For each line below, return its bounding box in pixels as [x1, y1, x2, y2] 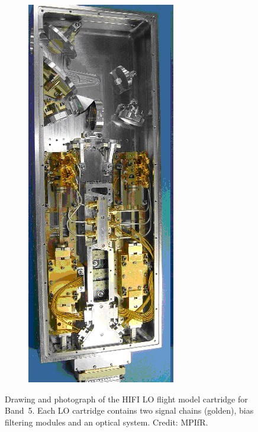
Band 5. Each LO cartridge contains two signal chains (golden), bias [5, 404, 254, 417]
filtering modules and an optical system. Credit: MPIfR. [5, 415, 208, 428]
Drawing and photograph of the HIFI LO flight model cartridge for [5, 392, 248, 405]
